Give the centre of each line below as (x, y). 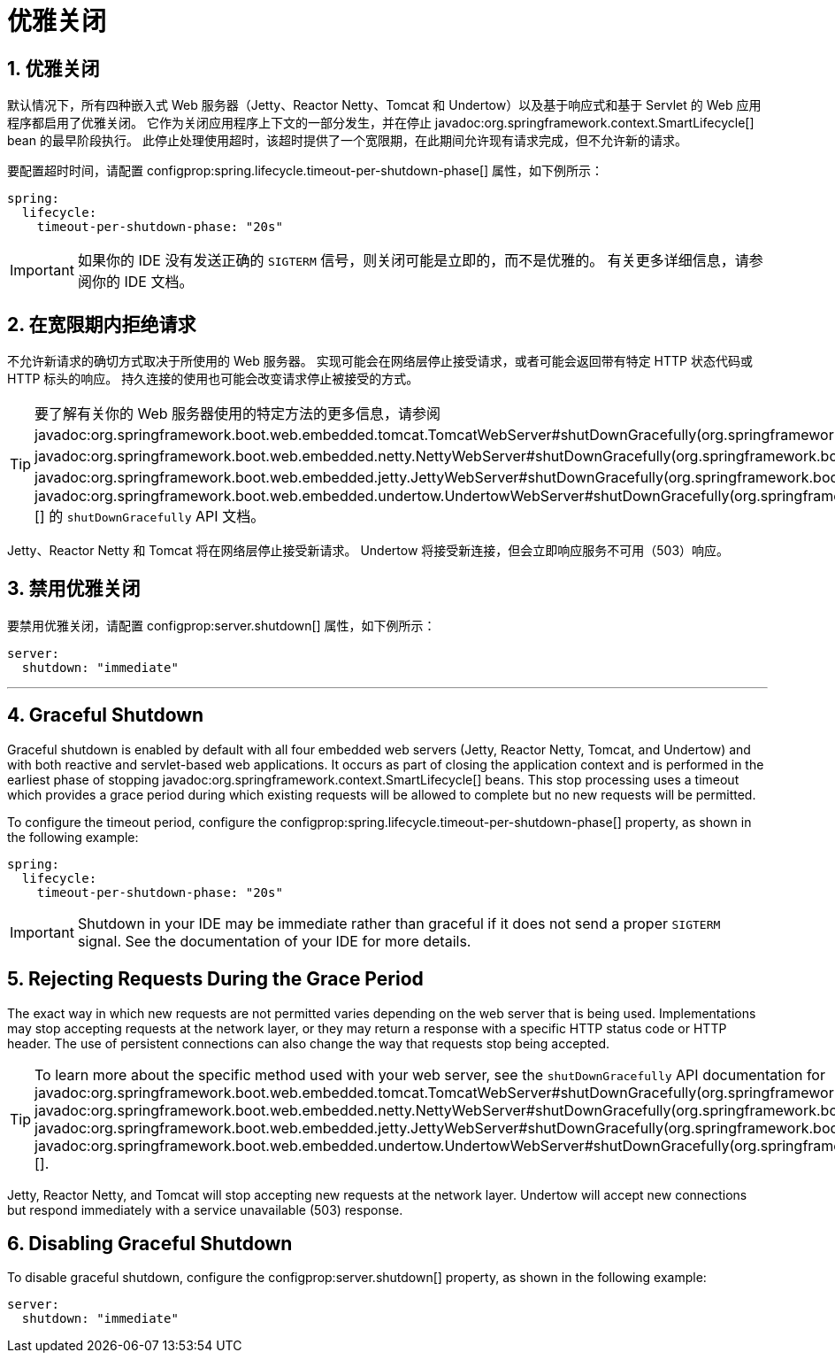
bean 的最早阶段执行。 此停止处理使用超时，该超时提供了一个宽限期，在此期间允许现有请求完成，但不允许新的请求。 (347, 141)
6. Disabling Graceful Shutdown (150, 1243)
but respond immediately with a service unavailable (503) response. (205, 1209)
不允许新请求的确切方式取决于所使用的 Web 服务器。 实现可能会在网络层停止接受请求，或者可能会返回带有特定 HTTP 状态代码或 (380, 361)
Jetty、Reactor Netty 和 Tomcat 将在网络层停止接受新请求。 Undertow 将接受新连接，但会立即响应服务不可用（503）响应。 (368, 551)
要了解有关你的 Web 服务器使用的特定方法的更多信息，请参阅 (238, 414)
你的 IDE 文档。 (142, 282)
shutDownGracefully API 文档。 (166, 517)
